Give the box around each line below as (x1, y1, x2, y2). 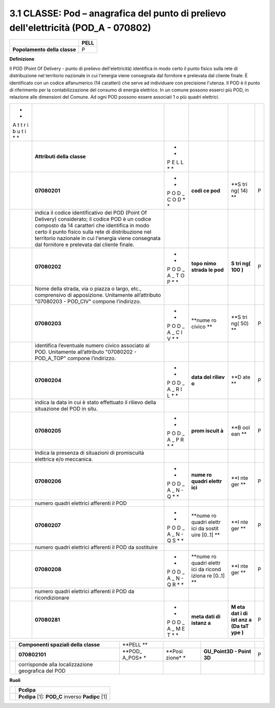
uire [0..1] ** (191, 531, 220, 538)
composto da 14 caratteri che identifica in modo (35, 222, 150, 229)
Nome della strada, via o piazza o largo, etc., (35, 285, 142, 292)
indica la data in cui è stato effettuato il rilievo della (35, 398, 156, 406)
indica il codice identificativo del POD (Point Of (35, 209, 147, 216)
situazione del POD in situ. (35, 405, 98, 412)
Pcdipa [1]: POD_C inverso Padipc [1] (18, 693, 107, 700)
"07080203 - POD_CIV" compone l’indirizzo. (35, 298, 141, 305)
